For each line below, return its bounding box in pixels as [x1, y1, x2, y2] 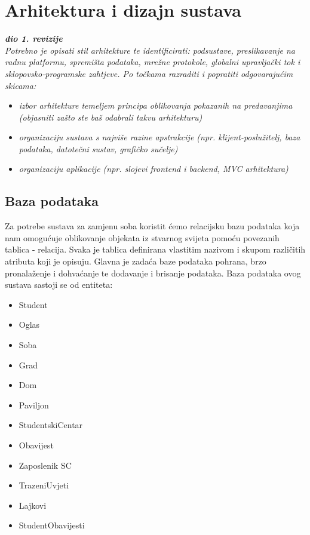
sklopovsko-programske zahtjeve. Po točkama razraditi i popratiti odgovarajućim [5, 67, 293, 79]
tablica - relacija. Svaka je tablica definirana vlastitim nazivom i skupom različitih [5, 243, 306, 256]
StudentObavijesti [19, 519, 85, 531]
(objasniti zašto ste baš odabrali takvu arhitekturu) [19, 110, 202, 123]
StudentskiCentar [19, 419, 83, 431]
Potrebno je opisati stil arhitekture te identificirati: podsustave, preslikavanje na [5, 44, 295, 56]
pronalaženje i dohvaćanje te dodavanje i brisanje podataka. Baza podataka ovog [5, 266, 301, 279]
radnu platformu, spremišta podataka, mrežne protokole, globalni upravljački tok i [5, 56, 300, 68]
